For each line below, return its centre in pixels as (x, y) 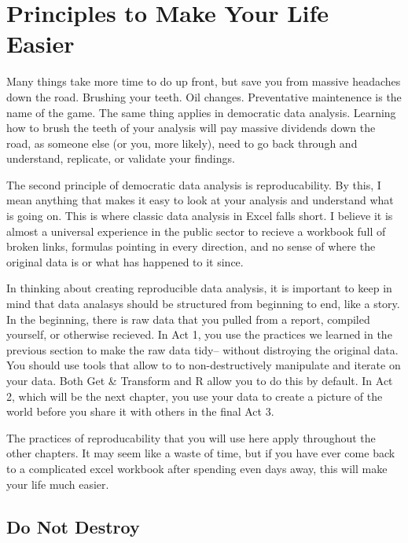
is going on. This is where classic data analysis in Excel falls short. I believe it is (200, 216)
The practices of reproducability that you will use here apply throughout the (191, 437)
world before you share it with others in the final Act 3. (140, 411)
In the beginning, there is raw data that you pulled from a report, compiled (188, 319)
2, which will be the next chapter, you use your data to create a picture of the (195, 396)
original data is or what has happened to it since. (125, 261)
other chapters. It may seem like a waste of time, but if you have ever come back (201, 453)
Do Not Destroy (73, 526)
